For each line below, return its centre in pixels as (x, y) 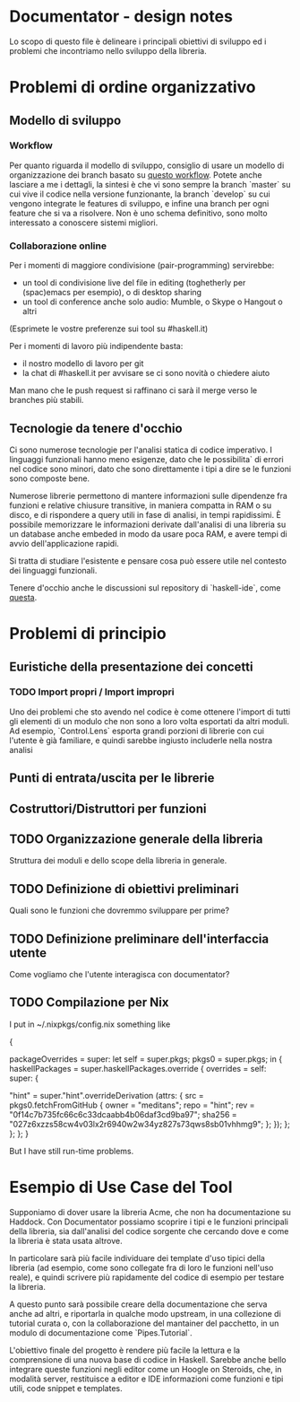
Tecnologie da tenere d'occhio (96, 428)
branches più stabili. (47, 400)
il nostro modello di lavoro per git (83, 364)
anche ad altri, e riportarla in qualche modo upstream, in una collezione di (146, 1313)
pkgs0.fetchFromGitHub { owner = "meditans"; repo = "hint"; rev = (132, 1105)
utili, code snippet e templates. (66, 1388)
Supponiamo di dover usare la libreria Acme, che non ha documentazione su (150, 1212)
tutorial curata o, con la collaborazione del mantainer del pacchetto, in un (144, 1323)
